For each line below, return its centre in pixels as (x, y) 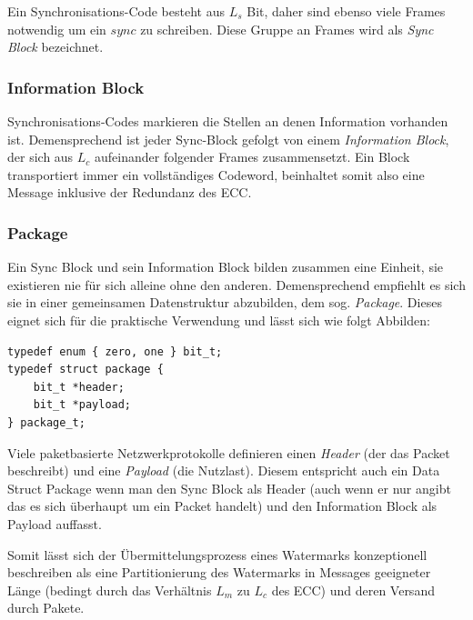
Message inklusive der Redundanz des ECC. (130, 192)
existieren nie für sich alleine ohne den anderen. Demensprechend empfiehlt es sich (236, 284)
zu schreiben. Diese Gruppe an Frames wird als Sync (287, 29)
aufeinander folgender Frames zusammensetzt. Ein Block (252, 157)
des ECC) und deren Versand (353, 590)
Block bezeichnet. (55, 47)
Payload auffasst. (55, 523)
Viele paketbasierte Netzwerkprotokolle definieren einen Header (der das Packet (229, 452)
